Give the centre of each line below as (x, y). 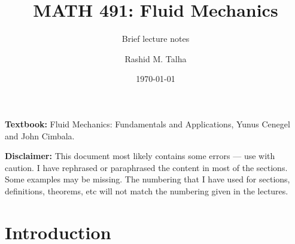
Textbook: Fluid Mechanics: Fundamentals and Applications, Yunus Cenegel (147, 123)
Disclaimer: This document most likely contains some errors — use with (140, 156)
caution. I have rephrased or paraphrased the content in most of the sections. (146, 167)
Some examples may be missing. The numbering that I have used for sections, (147, 179)
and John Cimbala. (40, 135)
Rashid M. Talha (156, 58)
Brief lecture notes (156, 39)
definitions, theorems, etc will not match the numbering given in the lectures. (147, 190)
